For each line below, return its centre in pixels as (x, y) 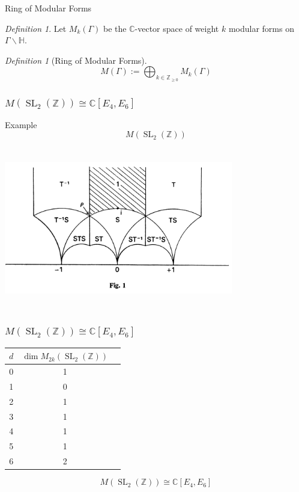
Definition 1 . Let (36, 28)
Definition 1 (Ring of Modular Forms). (76, 60)
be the (115, 28)
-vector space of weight (177, 28)
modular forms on (261, 28)
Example (21, 124)
